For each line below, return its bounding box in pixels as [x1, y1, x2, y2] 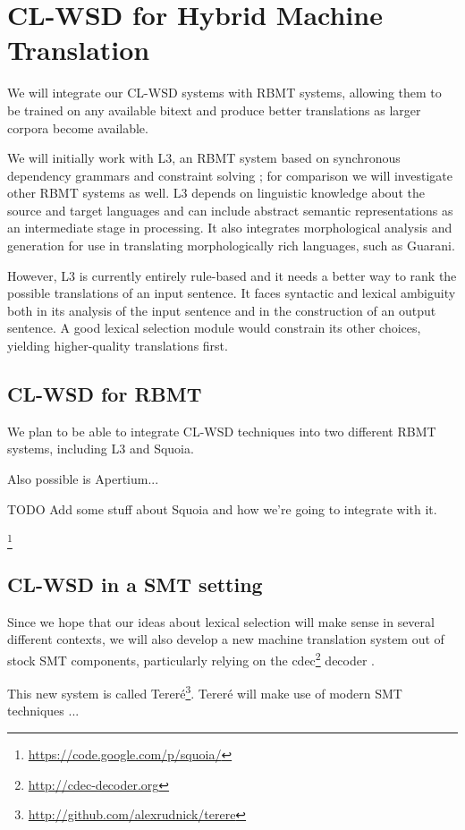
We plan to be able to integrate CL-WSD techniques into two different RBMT [7, 421, 436, 440]
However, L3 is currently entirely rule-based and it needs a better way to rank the [7, 266, 457, 284]
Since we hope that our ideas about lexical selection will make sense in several [7, 612, 435, 631]
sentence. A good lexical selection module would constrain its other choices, [7, 318, 421, 337]
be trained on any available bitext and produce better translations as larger [7, 100, 421, 119]
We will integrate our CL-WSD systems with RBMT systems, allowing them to [7, 83, 442, 102]
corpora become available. [7, 118, 148, 137]
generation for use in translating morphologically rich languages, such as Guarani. [7, 236, 455, 255]
